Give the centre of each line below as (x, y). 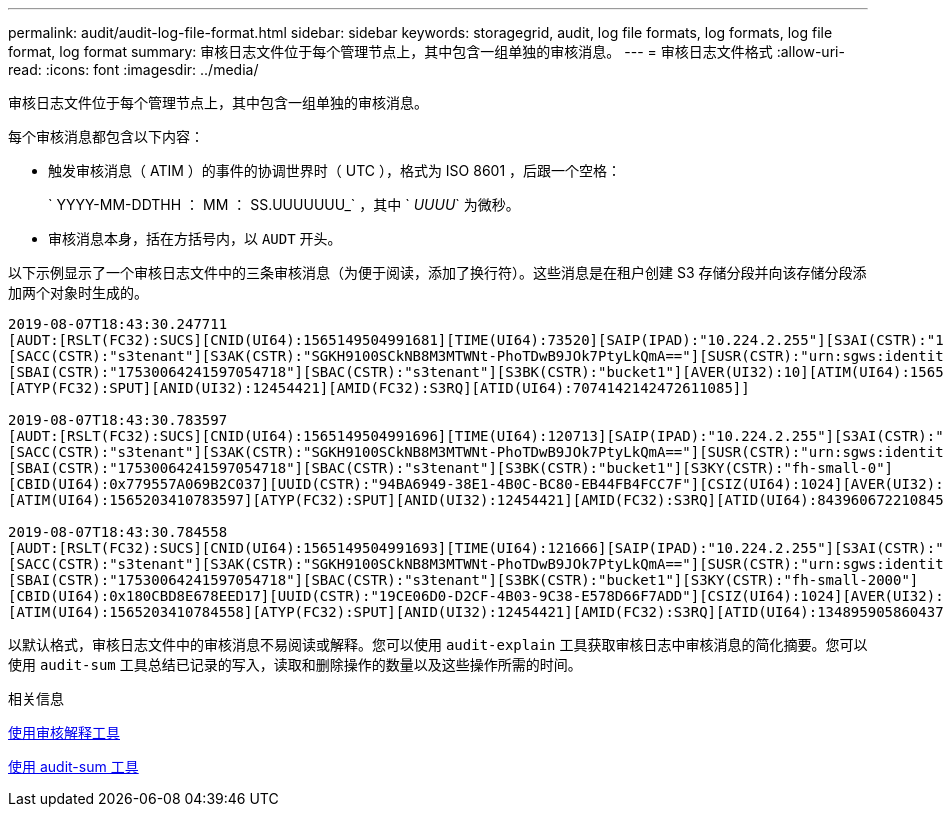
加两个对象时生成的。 (78, 292)
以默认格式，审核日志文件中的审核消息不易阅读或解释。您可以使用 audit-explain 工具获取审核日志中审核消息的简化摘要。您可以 (438, 644)
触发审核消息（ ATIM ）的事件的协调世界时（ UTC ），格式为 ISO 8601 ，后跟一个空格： (335, 170)
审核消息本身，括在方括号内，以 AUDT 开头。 (195, 238)
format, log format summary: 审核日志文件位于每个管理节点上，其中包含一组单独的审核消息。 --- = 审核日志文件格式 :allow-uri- (426, 51)
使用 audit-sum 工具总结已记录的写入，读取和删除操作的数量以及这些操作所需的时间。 (295, 664)
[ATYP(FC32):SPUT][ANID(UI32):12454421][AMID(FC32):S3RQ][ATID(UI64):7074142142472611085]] (379, 388)
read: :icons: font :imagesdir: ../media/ (133, 69)
